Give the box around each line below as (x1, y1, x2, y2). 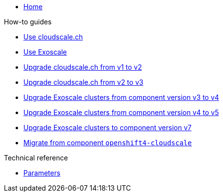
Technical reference (4, 154, 68, 162)
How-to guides (4, 18, 52, 26)
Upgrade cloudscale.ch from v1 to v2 (23, 63, 142, 71)
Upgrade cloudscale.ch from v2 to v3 (23, 78, 143, 86)
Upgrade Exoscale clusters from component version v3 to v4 (23, 93, 219, 101)
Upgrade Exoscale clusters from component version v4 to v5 (23, 108, 219, 117)
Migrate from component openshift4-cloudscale (23, 138, 192, 147)
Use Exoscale (23, 48, 67, 56)
